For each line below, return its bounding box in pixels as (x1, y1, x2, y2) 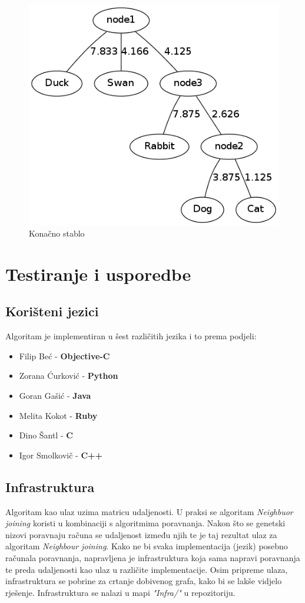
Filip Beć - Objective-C (19, 349, 110, 362)
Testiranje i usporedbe (5, 261, 191, 286)
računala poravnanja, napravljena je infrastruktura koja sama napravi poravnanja (5, 552, 300, 563)
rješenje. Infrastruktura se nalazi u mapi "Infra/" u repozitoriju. (5, 586, 236, 598)
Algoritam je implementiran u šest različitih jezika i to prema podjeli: (5, 330, 257, 342)
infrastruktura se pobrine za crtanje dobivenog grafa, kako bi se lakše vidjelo (5, 575, 282, 587)
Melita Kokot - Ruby (19, 409, 98, 421)
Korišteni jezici (5, 302, 99, 320)
